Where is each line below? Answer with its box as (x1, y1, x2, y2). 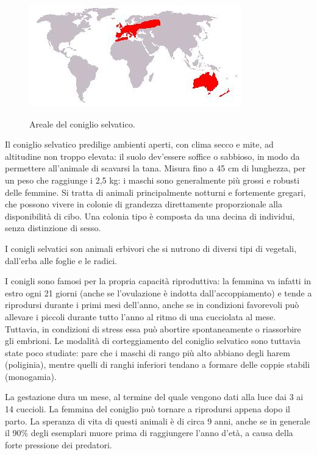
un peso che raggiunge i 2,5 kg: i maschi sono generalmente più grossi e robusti (5, 173, 300, 186)
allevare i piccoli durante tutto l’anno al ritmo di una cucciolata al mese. (5, 310, 276, 323)
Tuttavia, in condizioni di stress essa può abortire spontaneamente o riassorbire (5, 322, 301, 335)
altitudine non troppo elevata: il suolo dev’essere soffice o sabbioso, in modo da (5, 149, 300, 162)
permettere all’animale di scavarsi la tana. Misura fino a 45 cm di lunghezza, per (5, 162, 306, 174)
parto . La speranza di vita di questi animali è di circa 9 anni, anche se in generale (5, 414, 310, 427)
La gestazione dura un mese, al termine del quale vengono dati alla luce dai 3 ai (5, 390, 304, 403)
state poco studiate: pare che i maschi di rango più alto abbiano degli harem (5, 346, 290, 359)
